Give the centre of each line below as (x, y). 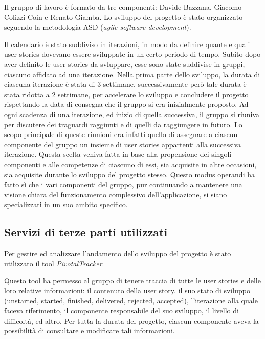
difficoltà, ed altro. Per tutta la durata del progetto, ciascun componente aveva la (131, 320)
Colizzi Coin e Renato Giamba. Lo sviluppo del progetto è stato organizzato (124, 17)
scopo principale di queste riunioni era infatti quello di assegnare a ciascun (121, 134)
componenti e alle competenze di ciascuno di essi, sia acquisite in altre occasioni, (130, 164)
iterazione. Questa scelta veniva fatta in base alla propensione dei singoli (118, 154)
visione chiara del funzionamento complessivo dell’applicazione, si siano (116, 194)
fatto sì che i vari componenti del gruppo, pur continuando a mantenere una (123, 184)
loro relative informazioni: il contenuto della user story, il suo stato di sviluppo (127, 290)
